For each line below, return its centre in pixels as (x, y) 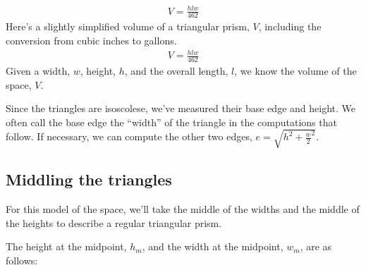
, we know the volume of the (295, 70)
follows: (22, 260)
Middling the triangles (89, 179)
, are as (316, 246)
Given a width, (38, 70)
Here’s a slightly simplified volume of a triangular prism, (128, 26)
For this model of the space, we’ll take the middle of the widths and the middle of (183, 209)
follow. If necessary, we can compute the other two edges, (129, 136)
